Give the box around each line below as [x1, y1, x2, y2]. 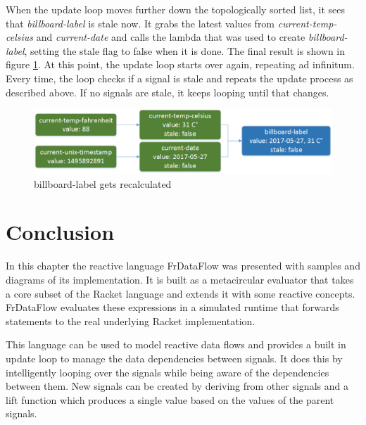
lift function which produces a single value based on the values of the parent [6, 392, 334, 407]
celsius [6, 30, 34, 44]
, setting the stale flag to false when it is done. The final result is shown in [24, 43, 346, 58]
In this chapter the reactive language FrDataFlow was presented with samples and [6, 258, 360, 273]
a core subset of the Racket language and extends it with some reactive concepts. [6, 286, 355, 300]
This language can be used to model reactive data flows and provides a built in [6, 337, 346, 352]
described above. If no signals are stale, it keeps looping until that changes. [6, 84, 329, 99]
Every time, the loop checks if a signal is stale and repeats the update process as [6, 70, 353, 85]
